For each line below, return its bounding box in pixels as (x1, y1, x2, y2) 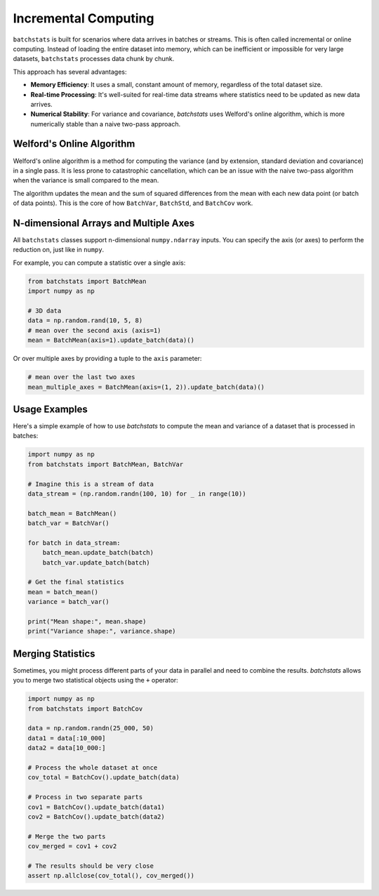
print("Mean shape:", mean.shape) (27, 618, 147, 626)
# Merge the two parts (27, 832, 106, 841)
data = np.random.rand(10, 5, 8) (27, 317, 143, 324)
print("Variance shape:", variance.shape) (27, 627, 176, 635)
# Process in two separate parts (27, 793, 143, 801)
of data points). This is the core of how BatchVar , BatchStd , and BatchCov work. (13, 199, 253, 207)
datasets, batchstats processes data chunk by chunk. (13, 55, 175, 63)
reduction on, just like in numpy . (13, 246, 105, 254)
